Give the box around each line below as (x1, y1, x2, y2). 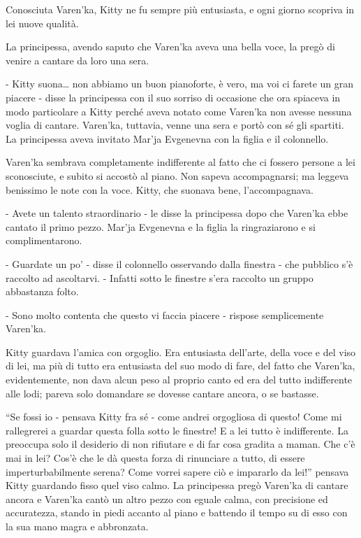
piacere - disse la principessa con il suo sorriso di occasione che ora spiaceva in (6, 90, 341, 104)
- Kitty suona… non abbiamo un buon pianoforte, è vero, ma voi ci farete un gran (6, 76, 354, 91)
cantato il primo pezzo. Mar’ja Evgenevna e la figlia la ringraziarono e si (6, 219, 316, 234)
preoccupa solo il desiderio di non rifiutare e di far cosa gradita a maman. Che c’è (6, 437, 355, 451)
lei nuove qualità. (6, 15, 79, 30)
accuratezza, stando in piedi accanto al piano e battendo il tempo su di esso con (6, 505, 348, 520)
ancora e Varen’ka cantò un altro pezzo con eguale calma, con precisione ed (6, 491, 328, 506)
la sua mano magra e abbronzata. (6, 519, 149, 533)
